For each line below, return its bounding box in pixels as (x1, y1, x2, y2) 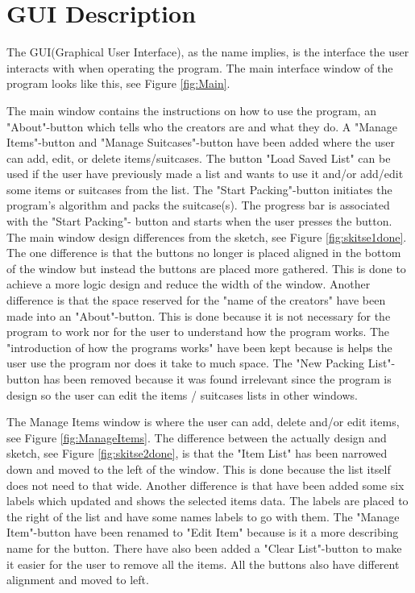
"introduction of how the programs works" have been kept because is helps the (6, 338, 392, 355)
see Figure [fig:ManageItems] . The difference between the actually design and (6, 429, 387, 446)
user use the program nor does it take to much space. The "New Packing (6, 355, 365, 371)
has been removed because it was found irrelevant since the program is (43, 371, 392, 387)
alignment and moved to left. (6, 571, 149, 588)
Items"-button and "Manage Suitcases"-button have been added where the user (6, 134, 395, 151)
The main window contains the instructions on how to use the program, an (6, 102, 376, 118)
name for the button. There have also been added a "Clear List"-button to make (6, 539, 402, 556)
